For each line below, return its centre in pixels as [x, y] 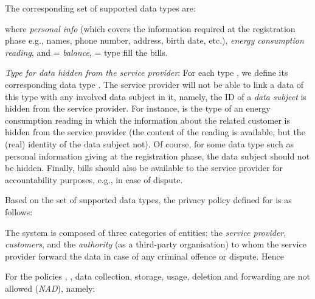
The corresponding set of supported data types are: [100, 8]
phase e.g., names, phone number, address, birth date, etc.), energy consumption [154, 40]
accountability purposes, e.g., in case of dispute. [94, 179]
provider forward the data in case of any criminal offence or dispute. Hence [144, 256]
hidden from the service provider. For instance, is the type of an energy [138, 108]
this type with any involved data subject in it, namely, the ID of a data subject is [156, 96]
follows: [19, 211]
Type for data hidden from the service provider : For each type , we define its [147, 72]
